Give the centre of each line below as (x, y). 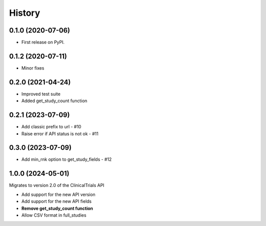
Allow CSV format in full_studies (54, 215)
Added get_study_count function (54, 101)
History (25, 13)
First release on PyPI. (43, 42)
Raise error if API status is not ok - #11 (60, 134)
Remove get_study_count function (57, 208)
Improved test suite (41, 94)
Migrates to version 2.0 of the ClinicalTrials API (57, 186)
